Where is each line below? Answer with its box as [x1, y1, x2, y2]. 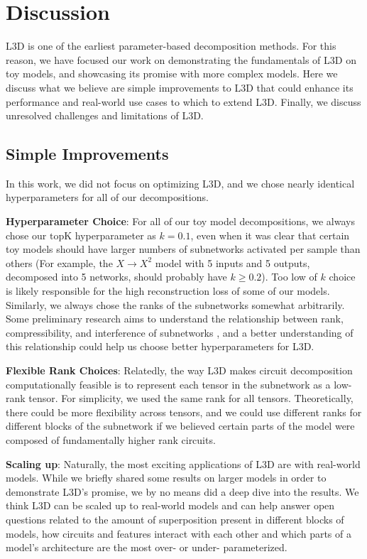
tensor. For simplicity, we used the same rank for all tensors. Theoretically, [28, 391, 354, 406]
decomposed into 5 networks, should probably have [6, 269, 227, 284]
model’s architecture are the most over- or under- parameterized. [6, 540, 287, 555]
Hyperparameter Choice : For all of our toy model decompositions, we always [6, 214, 355, 229]
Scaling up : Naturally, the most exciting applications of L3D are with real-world [6, 456, 361, 471]
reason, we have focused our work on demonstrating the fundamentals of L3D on [6, 52, 356, 67]
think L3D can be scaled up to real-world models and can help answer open [6, 498, 335, 513]
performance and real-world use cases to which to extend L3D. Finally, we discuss [6, 94, 361, 109]
